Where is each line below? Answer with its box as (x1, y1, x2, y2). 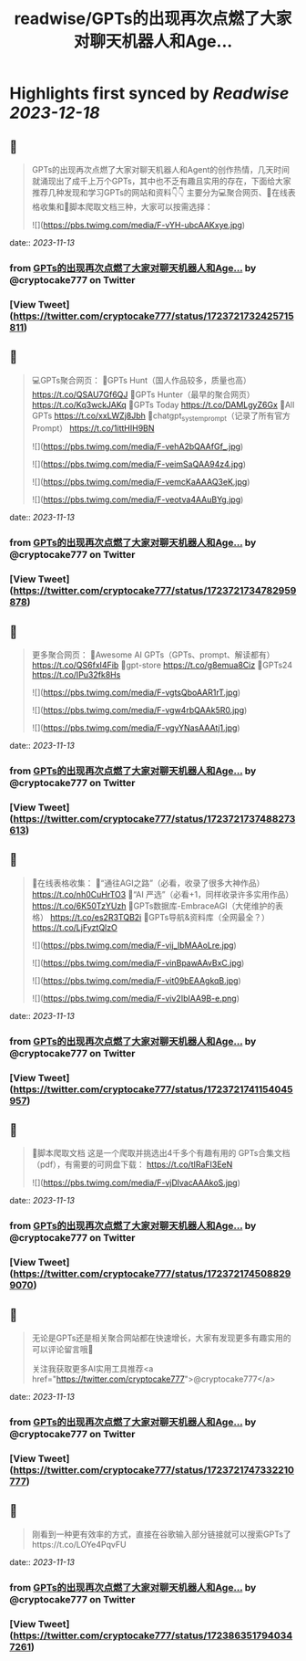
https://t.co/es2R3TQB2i (49, 911, 142, 922)
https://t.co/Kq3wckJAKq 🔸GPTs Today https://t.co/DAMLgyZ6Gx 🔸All (31, 399, 295, 410)
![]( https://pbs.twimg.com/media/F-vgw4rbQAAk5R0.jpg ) (31, 705, 248, 716)
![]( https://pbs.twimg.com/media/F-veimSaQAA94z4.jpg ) (31, 458, 247, 470)
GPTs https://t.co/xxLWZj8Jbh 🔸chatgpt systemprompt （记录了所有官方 (31, 410, 291, 423)
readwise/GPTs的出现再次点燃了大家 (14, 8, 292, 29)
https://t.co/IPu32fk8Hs (31, 669, 121, 680)
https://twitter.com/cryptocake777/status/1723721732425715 (13, 310, 294, 322)
